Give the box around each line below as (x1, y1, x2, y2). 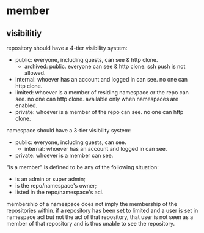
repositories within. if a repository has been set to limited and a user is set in (6, 207, 199, 214)
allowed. (24, 69, 46, 77)
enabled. (15, 102, 38, 109)
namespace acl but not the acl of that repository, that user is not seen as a (6, 213, 194, 221)
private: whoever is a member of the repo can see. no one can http (15, 109, 184, 115)
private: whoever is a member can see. (15, 151, 114, 159)
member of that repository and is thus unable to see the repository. (6, 220, 175, 227)
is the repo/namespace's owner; (15, 182, 97, 189)
